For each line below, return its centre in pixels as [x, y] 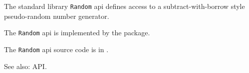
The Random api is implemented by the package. [77, 33]
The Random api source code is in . [56, 49]
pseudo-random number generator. [57, 16]
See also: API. [25, 66]
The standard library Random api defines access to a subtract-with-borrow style [124, 6]
